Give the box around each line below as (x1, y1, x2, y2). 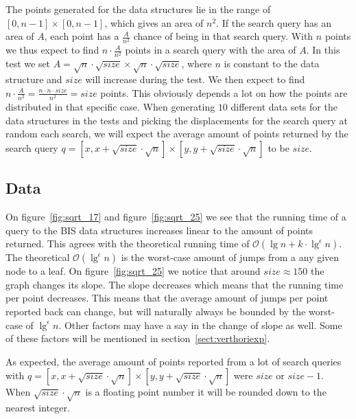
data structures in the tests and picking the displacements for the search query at (5, 113, 348, 127)
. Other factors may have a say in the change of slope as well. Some (58, 317, 342, 332)
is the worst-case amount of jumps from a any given (121, 250, 340, 264)
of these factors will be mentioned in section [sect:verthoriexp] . (5, 331, 270, 346)
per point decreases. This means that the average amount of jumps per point (5, 291, 329, 305)
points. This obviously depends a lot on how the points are (100, 85, 348, 100)
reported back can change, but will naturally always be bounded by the (5, 304, 306, 318)
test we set (5, 56, 51, 71)
